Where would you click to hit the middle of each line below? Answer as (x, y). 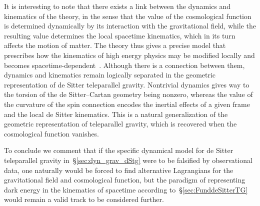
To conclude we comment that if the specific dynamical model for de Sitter (119, 150)
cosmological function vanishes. (52, 133)
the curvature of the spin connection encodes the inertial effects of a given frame (127, 104)
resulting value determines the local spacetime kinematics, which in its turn (120, 35)
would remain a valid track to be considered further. (84, 199)
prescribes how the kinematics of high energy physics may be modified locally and (129, 55)
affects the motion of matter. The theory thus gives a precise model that (115, 45)
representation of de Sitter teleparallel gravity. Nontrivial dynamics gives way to (127, 84)
